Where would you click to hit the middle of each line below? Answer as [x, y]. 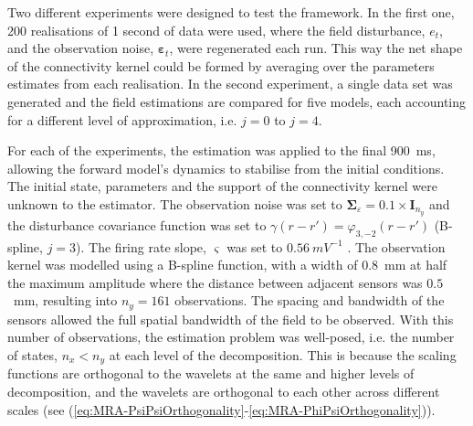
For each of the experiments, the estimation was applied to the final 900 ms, [221, 150]
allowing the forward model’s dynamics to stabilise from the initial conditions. [226, 168]
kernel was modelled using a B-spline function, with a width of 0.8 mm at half [227, 265]
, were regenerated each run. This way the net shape [316, 48]
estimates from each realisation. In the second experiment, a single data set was [230, 84]
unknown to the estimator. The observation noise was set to [175, 203]
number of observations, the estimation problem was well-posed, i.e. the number [231, 337]
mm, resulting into [65, 300]
